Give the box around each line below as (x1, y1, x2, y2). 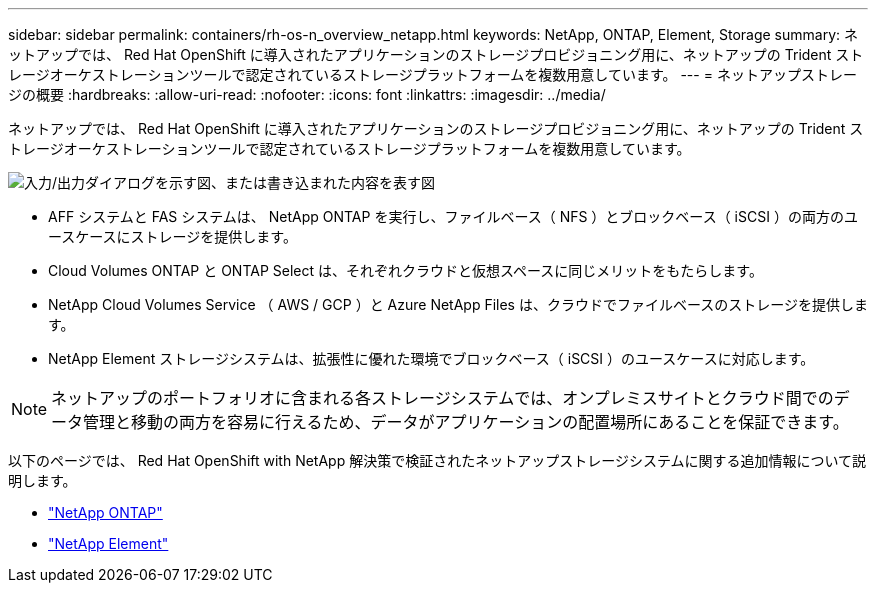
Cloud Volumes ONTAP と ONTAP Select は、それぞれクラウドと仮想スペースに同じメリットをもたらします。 (48, 262, 763, 279)
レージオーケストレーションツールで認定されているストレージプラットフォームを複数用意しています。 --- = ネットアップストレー (8, 66, 857, 83)
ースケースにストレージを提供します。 (48, 228, 297, 245)
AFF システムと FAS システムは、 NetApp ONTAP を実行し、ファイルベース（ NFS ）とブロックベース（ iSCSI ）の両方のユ (48, 208, 858, 225)
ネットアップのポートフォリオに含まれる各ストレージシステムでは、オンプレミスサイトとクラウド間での (51, 388, 834, 408)
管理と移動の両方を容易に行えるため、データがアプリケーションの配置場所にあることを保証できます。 (83, 412, 849, 432)
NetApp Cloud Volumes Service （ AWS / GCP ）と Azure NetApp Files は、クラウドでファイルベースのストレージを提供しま (48, 296, 868, 313)
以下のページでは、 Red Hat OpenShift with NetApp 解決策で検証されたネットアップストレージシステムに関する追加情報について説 (8, 452, 867, 469)
